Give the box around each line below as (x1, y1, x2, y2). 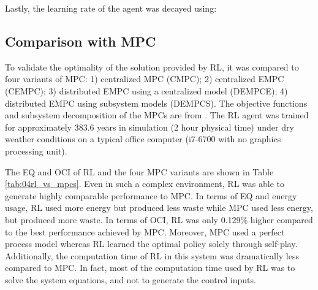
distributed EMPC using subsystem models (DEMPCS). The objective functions (5, 96, 308, 109)
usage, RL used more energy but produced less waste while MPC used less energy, (5, 201, 313, 214)
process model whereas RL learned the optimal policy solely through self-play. (5, 237, 298, 250)
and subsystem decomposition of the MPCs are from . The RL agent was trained (5, 109, 309, 121)
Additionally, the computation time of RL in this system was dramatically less (5, 249, 299, 262)
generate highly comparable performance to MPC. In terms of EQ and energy (5, 189, 297, 202)
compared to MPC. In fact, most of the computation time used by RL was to (5, 261, 295, 274)
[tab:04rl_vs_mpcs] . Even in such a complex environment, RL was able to (5, 177, 284, 190)
